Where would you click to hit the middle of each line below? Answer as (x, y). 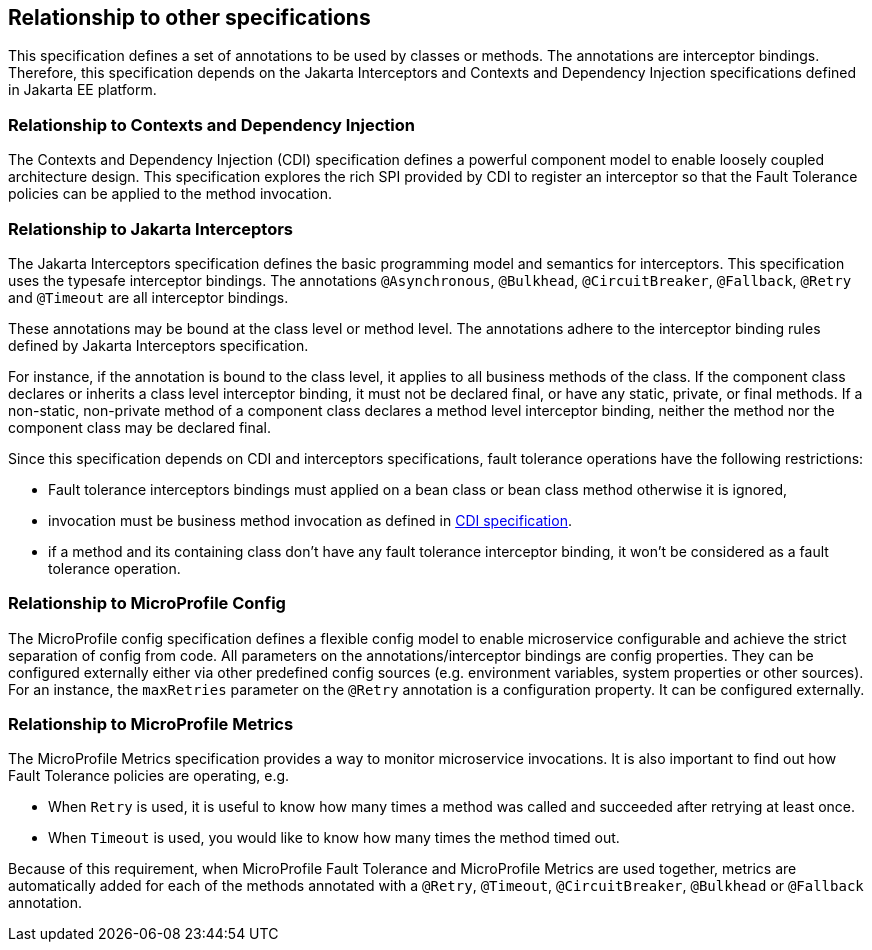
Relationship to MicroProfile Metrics (151, 724)
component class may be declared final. (140, 427)
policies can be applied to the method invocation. (170, 194)
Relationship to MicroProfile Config (147, 603)
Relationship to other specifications (189, 17)
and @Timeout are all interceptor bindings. (148, 297)
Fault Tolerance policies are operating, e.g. (149, 776)
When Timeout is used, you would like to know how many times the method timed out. (334, 838)
